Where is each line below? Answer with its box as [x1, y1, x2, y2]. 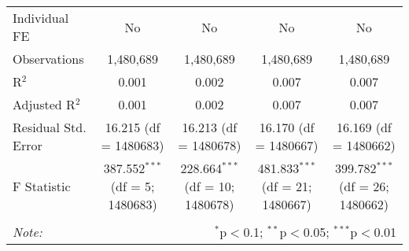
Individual [13, 9, 69, 27]
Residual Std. [13, 118, 87, 136]
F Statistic [13, 177, 71, 195]
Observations [13, 50, 84, 68]
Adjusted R [13, 95, 76, 113]
